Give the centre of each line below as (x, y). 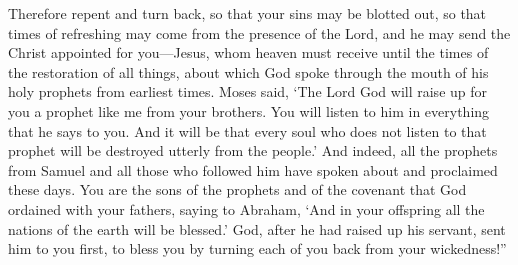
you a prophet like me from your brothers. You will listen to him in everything (249, 110)
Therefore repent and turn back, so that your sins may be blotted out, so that (247, 13)
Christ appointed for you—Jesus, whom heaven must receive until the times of (248, 52)
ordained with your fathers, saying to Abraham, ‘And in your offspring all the (246, 208)
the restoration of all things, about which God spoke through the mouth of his (248, 71)
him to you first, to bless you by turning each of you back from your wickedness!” (257, 248)
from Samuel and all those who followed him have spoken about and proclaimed (253, 169)
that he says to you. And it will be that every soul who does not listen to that (247, 130)
